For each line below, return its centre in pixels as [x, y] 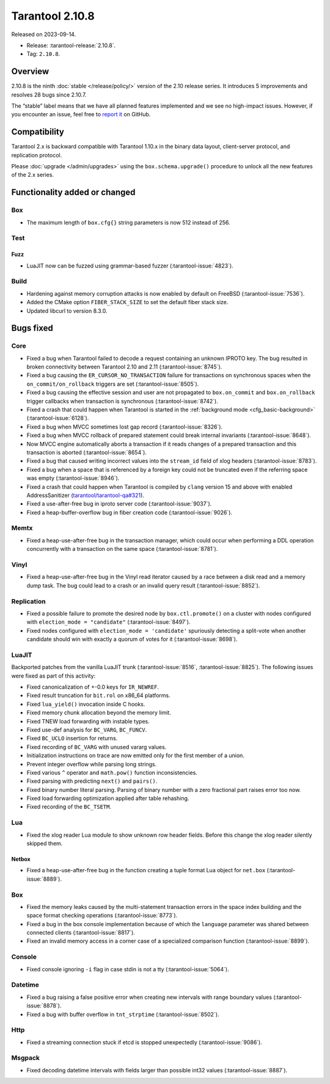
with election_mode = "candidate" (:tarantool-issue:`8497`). [108, 622]
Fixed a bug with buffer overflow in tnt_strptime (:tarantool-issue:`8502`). [123, 1014]
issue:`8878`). [44, 1006]
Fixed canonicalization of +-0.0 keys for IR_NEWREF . [93, 687]
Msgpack [25, 1058]
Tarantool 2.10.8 [53, 16]
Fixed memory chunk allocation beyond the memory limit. [99, 712]
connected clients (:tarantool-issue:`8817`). [81, 933]
